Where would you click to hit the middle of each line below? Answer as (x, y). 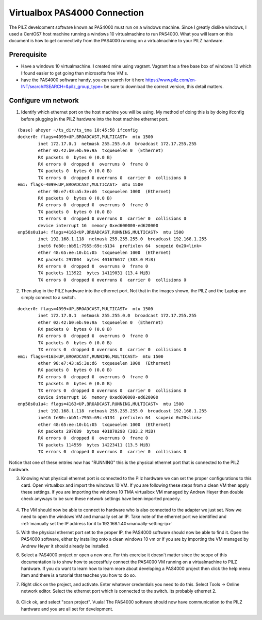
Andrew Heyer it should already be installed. (65, 546)
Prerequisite (28, 55)
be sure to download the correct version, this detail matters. (164, 87)
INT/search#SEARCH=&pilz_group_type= (62, 87)
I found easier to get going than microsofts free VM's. (75, 73)
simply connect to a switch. (49, 298)
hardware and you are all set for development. (67, 609)
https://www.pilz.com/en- (171, 80)
